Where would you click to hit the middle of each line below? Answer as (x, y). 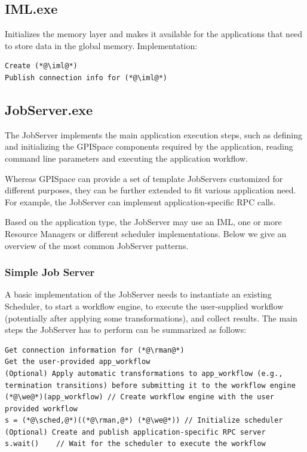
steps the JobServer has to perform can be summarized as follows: (126, 330)
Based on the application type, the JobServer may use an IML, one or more (143, 222)
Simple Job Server (50, 272)
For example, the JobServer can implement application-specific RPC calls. (140, 201)
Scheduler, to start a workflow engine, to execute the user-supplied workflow (144, 306)
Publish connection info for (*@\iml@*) (86, 78)
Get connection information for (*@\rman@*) (95, 350)
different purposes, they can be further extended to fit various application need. (151, 190)
